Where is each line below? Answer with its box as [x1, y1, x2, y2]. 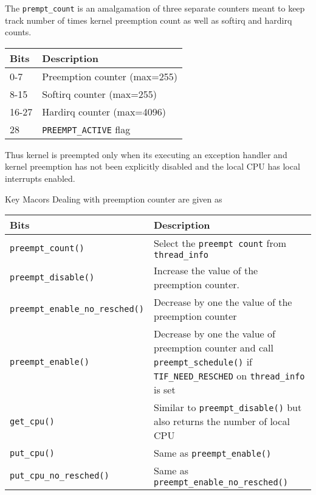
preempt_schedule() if [153, 355, 252, 369]
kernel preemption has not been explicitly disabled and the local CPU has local [5, 160, 300, 173]
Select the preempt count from [153, 236, 286, 251]
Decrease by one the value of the [153, 295, 292, 310]
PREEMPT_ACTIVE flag [42, 122, 131, 136]
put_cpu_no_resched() [10, 470, 109, 480]
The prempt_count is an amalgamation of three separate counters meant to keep [5, 2, 305, 14]
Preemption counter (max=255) [42, 69, 177, 83]
